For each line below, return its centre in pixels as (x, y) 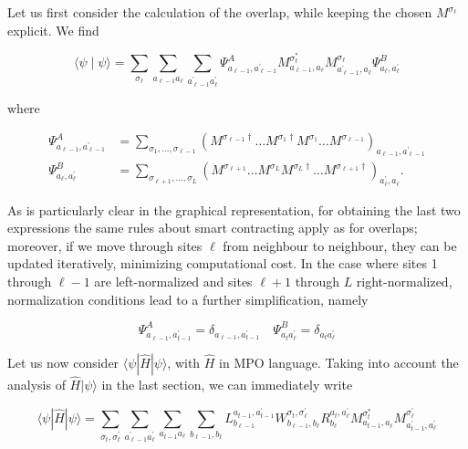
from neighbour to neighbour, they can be (340, 245)
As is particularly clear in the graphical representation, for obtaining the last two (234, 209)
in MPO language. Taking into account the (339, 362)
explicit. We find (53, 30)
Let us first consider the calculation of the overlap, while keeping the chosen (220, 12)
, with (184, 362)
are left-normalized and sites (173, 281)
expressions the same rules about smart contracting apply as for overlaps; (213, 228)
